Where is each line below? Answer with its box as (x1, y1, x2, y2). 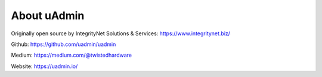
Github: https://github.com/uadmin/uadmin (11, 41, 116, 48)
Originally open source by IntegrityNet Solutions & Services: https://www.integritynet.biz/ (11, 30, 231, 37)
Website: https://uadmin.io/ (11, 63, 78, 70)
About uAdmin (11, 9, 85, 22)
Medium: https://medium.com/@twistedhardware (11, 51, 132, 59)
